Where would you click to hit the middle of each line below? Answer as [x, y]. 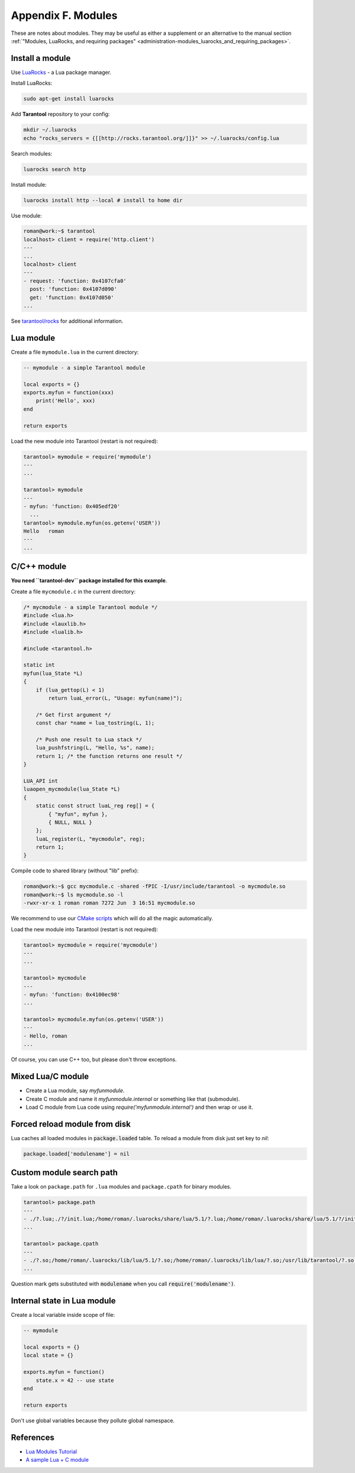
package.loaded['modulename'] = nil [77, 1154]
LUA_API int [41, 781]
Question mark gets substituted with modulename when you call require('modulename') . [123, 1284]
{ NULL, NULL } [70, 822]
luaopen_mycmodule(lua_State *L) [72, 789]
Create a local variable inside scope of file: [63, 1315]
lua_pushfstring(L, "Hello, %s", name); [95, 748]
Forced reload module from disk [71, 1124]
